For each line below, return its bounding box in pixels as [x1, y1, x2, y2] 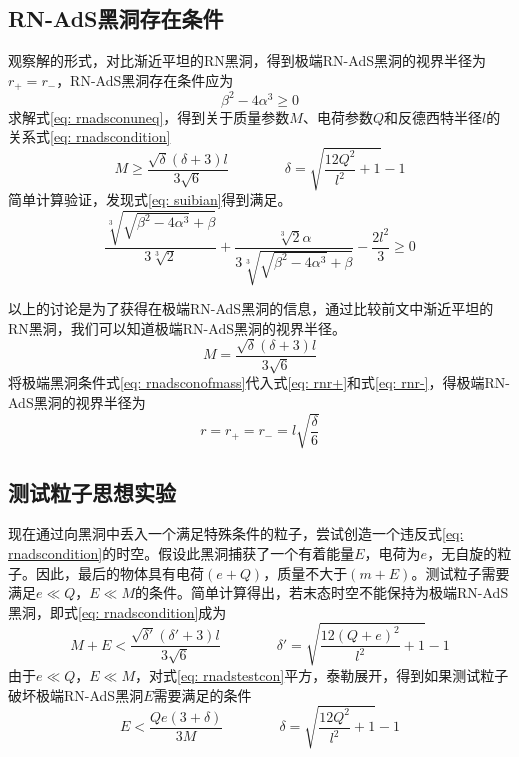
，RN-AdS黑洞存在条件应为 [56, 69, 234, 90]
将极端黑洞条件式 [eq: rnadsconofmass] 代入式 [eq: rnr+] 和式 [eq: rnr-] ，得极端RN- [8, 372, 510, 393]
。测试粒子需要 [411, 562, 510, 583]
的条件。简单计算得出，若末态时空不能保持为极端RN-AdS [135, 582, 509, 603]
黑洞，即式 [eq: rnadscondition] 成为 [8, 601, 227, 622]
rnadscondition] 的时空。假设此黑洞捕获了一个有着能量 [8, 543, 355, 563]
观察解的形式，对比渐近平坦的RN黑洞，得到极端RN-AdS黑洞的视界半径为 [8, 50, 486, 71]
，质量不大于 [263, 562, 348, 583]
